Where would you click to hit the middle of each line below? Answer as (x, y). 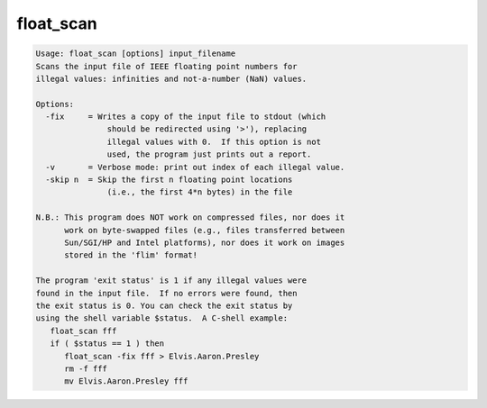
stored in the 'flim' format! (131, 255)
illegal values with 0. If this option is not (214, 141)
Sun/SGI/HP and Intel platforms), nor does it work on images (205, 243)
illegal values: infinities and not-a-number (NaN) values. (171, 78)
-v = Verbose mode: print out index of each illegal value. (195, 167)
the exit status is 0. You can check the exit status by (164, 305)
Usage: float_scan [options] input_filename (136, 54)
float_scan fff (83, 331)
